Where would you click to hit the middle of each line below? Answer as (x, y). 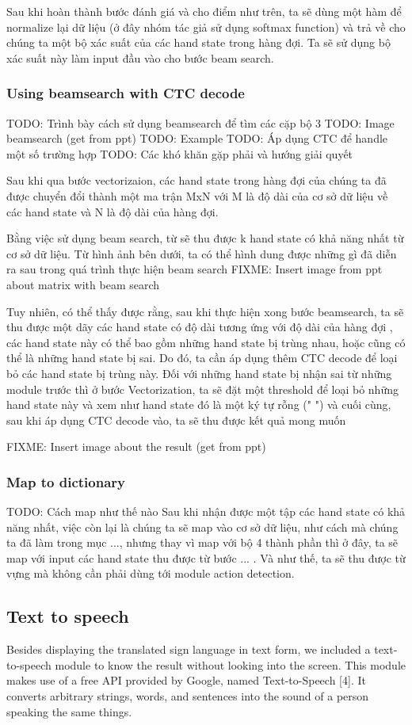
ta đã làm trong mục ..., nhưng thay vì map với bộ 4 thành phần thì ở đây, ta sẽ (202, 542)
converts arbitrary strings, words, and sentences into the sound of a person (188, 696)
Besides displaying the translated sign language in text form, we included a (189, 649)
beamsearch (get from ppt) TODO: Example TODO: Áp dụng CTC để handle (197, 138)
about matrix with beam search (83, 284)
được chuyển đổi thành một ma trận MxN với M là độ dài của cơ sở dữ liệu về (197, 195)
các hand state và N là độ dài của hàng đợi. (113, 211)
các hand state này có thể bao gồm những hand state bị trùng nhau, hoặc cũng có (206, 342)
